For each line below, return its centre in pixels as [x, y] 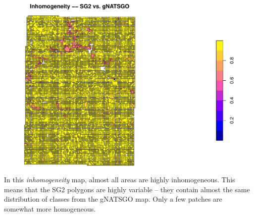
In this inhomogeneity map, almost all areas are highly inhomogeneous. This [120, 180]
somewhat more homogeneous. [50, 209]
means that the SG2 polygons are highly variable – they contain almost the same [127, 189]
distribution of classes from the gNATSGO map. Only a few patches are [113, 199]
